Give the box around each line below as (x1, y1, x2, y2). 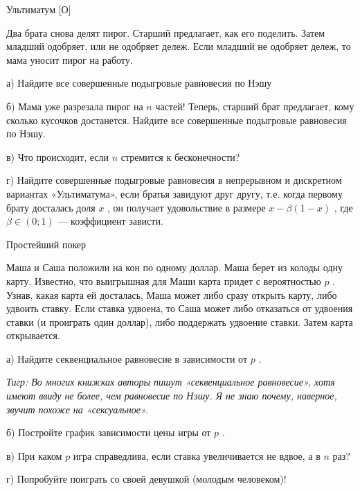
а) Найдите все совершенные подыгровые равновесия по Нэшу (6, 76, 272, 90)
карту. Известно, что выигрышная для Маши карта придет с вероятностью (6, 273, 321, 288)
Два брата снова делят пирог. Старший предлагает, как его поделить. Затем (6, 25, 325, 40)
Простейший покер (6, 236, 87, 251)
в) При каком (6, 448, 62, 463)
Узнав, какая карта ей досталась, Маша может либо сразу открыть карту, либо (6, 287, 337, 302)
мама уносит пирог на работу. (6, 52, 133, 67)
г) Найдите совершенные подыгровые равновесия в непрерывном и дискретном (6, 173, 342, 187)
